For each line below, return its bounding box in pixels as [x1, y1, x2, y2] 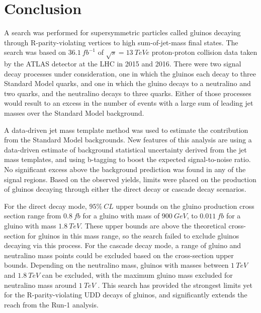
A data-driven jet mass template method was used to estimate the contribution [4, 124, 248, 135]
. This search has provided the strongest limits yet [98, 279, 252, 290]
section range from [4, 210, 61, 221]
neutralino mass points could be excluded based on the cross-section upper [4, 250, 234, 260]
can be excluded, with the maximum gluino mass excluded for [42, 269, 233, 280]
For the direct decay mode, [4, 200, 87, 211]
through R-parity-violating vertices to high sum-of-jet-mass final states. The [4, 37, 238, 47]
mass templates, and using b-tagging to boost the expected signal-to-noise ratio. [4, 154, 251, 165]
